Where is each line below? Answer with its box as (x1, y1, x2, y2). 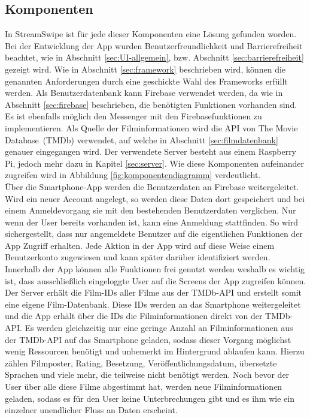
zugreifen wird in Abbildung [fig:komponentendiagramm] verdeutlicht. (5, 169, 261, 181)
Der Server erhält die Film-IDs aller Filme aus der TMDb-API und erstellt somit (5, 286, 302, 299)
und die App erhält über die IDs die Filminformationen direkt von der (5, 309, 263, 322)
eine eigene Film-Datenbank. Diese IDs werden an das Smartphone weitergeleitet (5, 297, 301, 310)
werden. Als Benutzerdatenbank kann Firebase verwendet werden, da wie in (5, 86, 283, 99)
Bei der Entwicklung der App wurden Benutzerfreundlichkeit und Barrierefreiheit (5, 39, 303, 52)
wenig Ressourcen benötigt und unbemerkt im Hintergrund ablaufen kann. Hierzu (5, 345, 305, 357)
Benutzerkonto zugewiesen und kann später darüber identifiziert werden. (5, 251, 271, 263)
